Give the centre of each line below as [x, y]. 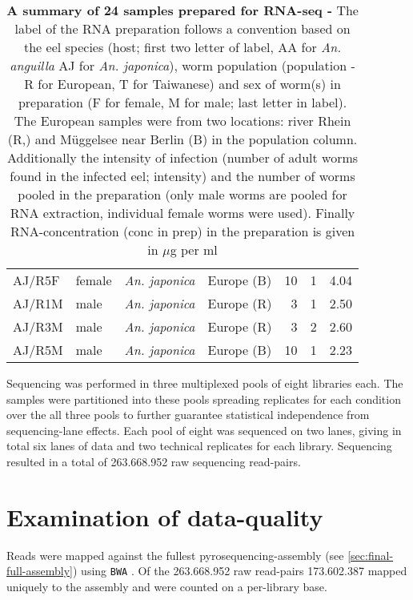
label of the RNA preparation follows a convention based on [182, 28]
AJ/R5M [38, 350]
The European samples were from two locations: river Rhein [182, 121]
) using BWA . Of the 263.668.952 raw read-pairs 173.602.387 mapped [240, 571]
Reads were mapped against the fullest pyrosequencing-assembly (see [175, 555]
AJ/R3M [38, 326]
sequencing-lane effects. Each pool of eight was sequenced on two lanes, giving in [204, 430]
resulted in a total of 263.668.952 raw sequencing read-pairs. [154, 461]
